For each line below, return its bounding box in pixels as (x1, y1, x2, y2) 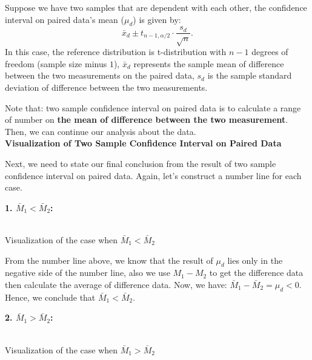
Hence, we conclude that (5, 290, 96, 303)
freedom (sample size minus (5, 57, 107, 70)
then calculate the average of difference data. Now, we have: (5, 278, 227, 290)
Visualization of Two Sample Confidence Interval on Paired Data (5, 137, 282, 149)
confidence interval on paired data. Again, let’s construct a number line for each (5, 169, 302, 182)
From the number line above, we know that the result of (5, 254, 213, 266)
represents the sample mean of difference (133, 57, 284, 70)
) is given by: (133, 13, 181, 25)
